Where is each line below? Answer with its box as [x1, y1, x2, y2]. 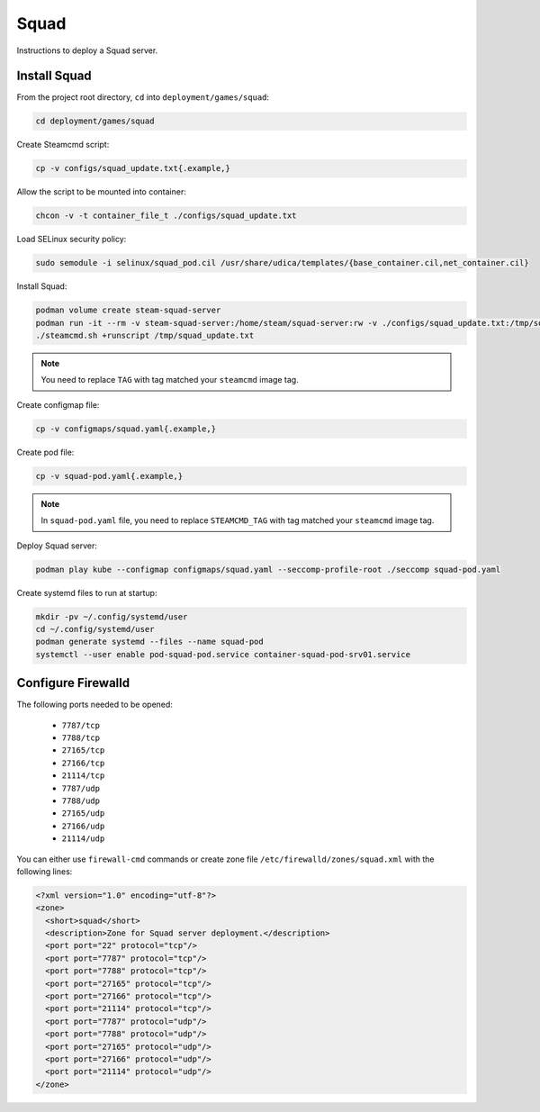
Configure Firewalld [16, 675, 130, 691]
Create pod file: [16, 447, 75, 457]
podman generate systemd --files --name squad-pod [35, 637, 265, 647]
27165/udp [61, 809, 105, 818]
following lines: [16, 865, 73, 877]
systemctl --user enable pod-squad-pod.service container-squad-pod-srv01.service [35, 649, 411, 659]
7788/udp [61, 795, 101, 806]
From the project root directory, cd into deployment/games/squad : [16, 92, 270, 103]
